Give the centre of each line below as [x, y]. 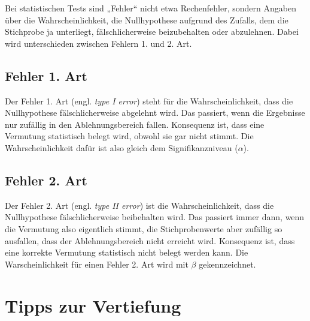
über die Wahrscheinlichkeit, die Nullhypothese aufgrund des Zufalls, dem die [147, 19]
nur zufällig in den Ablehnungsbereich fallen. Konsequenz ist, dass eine [135, 124]
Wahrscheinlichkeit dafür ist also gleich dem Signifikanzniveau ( [121, 147]
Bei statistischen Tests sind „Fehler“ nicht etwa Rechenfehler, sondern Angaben [151, 8]
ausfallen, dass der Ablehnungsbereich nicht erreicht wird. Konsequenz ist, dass [150, 240]
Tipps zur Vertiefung [93, 305]
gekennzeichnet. [227, 264]
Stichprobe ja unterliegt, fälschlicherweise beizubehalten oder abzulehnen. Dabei [152, 31]
